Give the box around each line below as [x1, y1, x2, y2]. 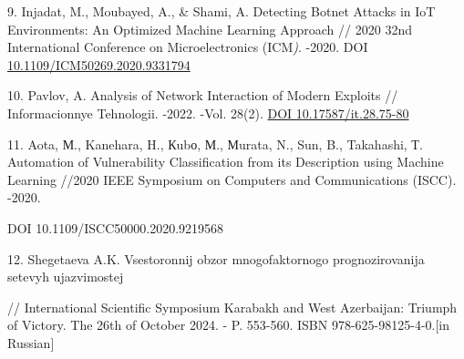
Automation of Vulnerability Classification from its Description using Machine [7, 152, 444, 171]
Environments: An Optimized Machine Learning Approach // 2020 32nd [7, 19, 412, 38]
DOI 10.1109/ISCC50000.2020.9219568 [7, 218, 224, 237]
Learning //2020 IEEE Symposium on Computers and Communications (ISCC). [7, 169, 457, 189]
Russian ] [7, 333, 55, 352]
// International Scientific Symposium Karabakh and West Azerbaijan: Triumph [7, 297, 458, 316]
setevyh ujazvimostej [7, 267, 124, 286]
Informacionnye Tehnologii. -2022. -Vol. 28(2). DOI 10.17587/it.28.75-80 [7, 103, 409, 122]
